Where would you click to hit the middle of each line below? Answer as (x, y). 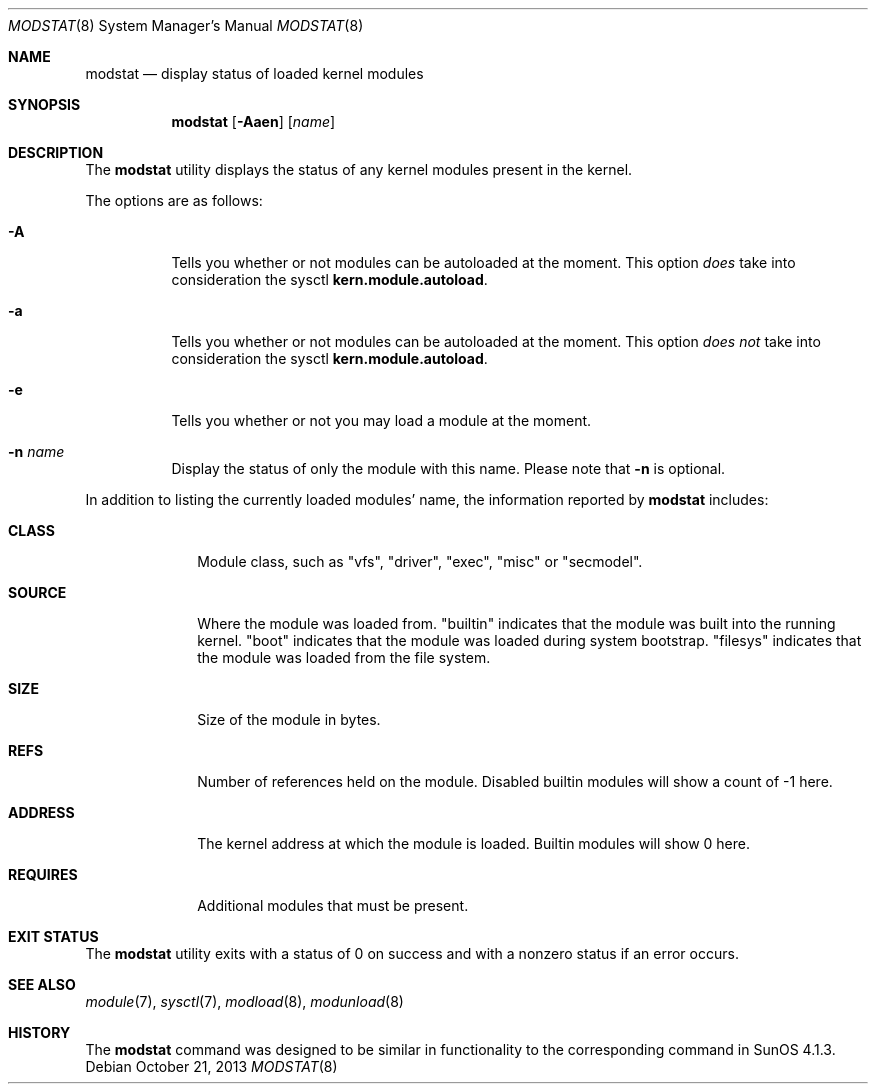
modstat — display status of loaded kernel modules (254, 73)
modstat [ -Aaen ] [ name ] (253, 121)
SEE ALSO (42, 984)
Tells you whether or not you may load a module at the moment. (381, 420)
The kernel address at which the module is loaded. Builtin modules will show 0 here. (473, 843)
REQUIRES (43, 874)
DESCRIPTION (56, 152)
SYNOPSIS (44, 104)
